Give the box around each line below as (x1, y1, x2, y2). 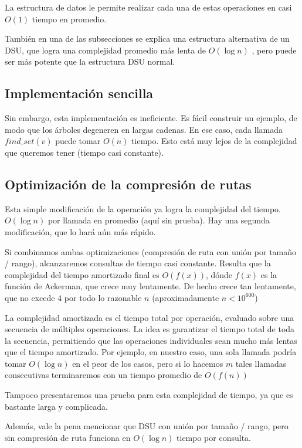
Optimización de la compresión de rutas (5, 175, 252, 193)
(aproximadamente (152, 291, 219, 303)
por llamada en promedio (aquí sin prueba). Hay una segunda (47, 214, 270, 226)
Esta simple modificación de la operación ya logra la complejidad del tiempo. (5, 202, 281, 215)
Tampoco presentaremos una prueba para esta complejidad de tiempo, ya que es (5, 389, 293, 401)
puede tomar (55, 135, 101, 147)
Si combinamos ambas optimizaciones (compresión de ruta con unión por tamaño (5, 245, 297, 258)
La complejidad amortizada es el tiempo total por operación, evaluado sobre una (5, 311, 294, 323)
